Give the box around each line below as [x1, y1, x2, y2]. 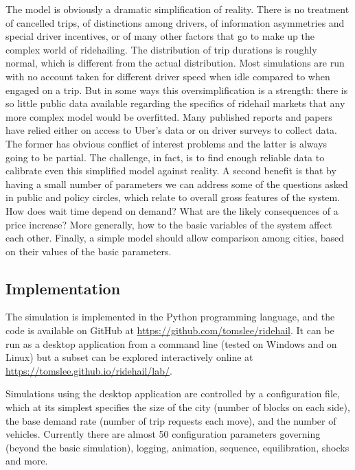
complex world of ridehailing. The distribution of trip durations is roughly [5, 42, 317, 56]
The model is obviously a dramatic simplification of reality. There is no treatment [5, 2, 350, 16]
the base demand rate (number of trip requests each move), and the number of [5, 413, 336, 427]
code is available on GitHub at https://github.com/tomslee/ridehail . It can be [5, 323, 334, 338]
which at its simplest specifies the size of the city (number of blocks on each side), [5, 400, 350, 414]
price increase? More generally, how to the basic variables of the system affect [5, 217, 332, 231]
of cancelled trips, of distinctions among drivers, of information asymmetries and [5, 15, 345, 30]
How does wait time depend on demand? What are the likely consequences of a [5, 203, 339, 218]
